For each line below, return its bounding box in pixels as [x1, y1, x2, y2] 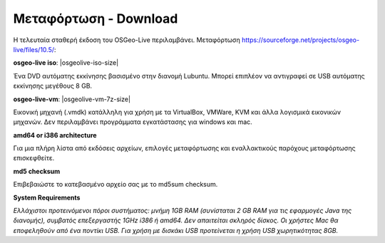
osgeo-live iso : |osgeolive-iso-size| [13, 58, 119, 67]
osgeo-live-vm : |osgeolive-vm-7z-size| [13, 95, 131, 103]
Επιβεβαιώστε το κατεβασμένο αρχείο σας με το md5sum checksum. [13, 180, 218, 189]
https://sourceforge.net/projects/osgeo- [241, 36, 360, 44]
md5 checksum [13, 167, 61, 175]
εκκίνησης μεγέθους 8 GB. [13, 82, 93, 91]
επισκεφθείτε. [13, 154, 55, 162]
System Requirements [13, 193, 81, 202]
